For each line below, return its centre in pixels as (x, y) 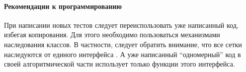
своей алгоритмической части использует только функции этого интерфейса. (120, 64)
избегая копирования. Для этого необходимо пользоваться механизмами (112, 35)
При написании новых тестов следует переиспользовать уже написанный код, (121, 25)
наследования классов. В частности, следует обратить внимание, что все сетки (123, 44)
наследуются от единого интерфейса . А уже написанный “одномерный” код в (123, 54)
